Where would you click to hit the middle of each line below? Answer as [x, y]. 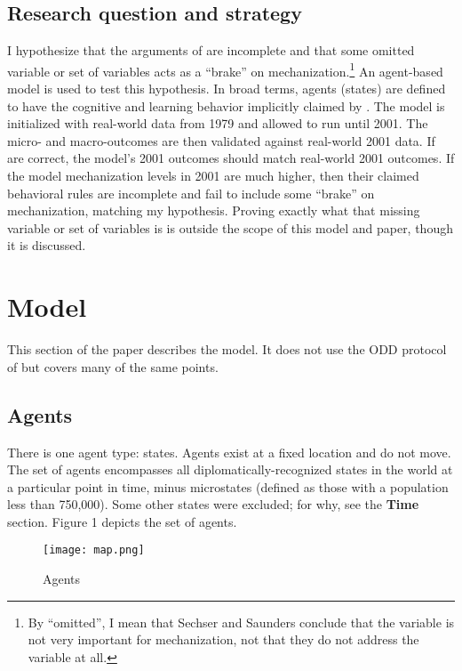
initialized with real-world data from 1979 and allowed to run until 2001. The [218, 123]
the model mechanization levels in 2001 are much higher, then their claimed [213, 176]
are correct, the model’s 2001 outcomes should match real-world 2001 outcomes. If [231, 158]
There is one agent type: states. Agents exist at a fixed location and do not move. [229, 452]
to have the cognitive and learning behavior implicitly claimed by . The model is [226, 105]
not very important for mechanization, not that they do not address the [223, 639]
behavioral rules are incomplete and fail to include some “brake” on [191, 193]
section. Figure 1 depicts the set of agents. [122, 521]
